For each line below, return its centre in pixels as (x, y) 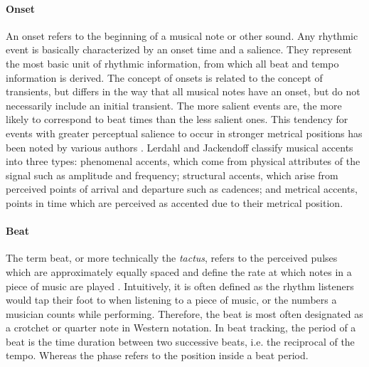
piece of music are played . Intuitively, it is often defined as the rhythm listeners (180, 286)
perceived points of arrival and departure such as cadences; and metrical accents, (182, 189)
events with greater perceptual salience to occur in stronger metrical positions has (184, 133)
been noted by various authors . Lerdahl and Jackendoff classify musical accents (180, 147)
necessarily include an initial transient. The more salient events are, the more (174, 105)
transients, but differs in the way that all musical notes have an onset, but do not (183, 91)
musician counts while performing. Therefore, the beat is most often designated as (184, 313)
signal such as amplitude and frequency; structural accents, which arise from (172, 175)
